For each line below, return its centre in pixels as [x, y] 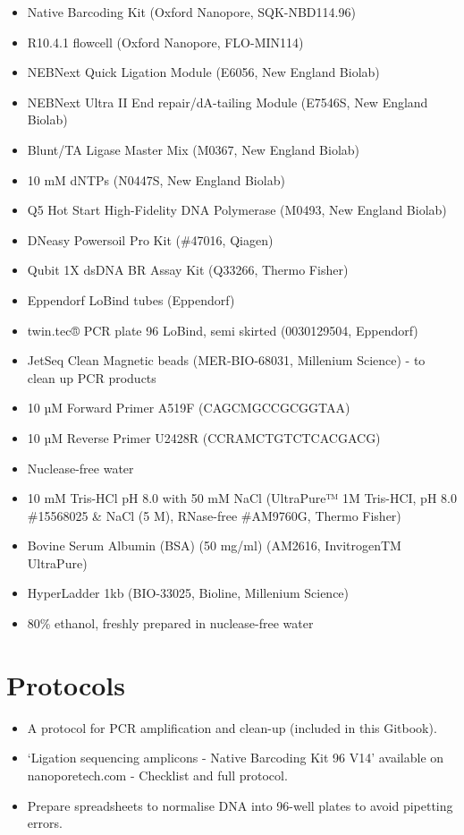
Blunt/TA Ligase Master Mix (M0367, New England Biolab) [194, 149]
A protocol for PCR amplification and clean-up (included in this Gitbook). [232, 727]
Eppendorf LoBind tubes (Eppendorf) [131, 299]
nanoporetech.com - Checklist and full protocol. [157, 775]
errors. [45, 823]
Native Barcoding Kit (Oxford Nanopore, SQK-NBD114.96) [191, 12]
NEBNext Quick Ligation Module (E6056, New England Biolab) [203, 72]
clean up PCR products [92, 377]
